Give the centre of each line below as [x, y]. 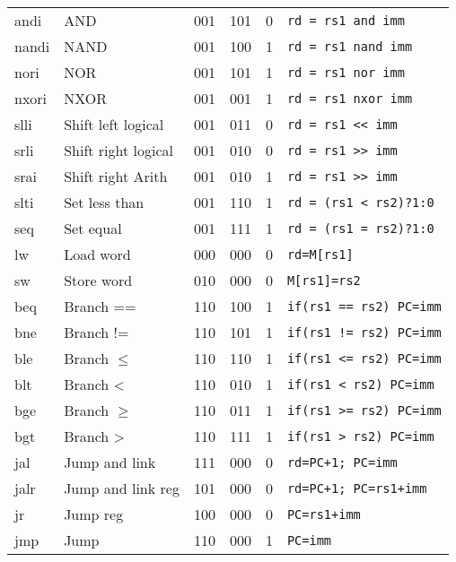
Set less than [104, 202]
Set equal [93, 228]
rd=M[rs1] [320, 254]
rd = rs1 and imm [346, 20]
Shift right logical [118, 150]
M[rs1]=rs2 [324, 280]
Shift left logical [114, 124]
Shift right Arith [116, 176]
